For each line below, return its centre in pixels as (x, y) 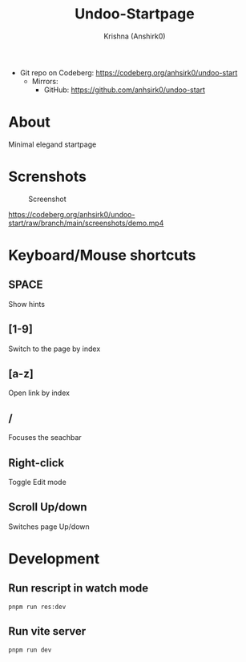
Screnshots (47, 177)
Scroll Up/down (48, 507)
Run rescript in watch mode (79, 589)
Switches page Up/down (49, 527)
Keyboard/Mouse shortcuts (102, 255)
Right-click (36, 463)
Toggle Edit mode (37, 482)
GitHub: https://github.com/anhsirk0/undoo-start (125, 90)
